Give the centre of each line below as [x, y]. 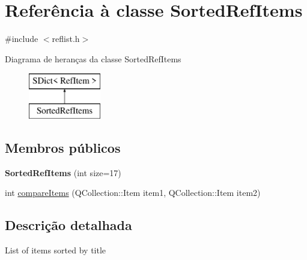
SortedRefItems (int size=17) [63, 172]
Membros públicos [63, 147]
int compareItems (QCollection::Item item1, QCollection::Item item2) [133, 193]
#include [22, 39]
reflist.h [66, 39]
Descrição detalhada [68, 225]
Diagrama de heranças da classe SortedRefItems [93, 58]
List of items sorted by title [56, 250]
